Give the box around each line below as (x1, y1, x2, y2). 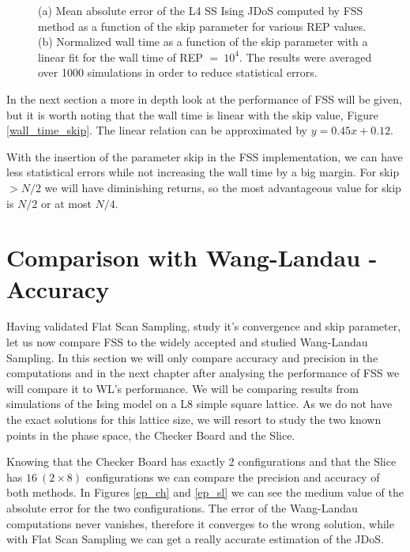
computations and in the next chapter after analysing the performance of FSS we (6, 365, 400, 381)
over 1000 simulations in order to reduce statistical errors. (38, 64, 318, 81)
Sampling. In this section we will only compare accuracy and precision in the (6, 349, 378, 365)
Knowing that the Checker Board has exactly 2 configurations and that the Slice (6, 453, 397, 470)
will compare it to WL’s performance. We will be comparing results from (6, 380, 359, 396)
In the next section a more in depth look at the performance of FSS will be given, (6, 90, 402, 107)
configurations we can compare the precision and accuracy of (85, 468, 380, 485)
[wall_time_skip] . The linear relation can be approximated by (6, 122, 307, 138)
